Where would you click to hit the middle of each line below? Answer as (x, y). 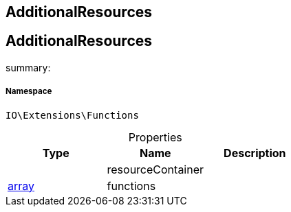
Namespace (29, 92)
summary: (28, 67)
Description (255, 153)
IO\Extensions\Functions (72, 115)
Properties (155, 137)
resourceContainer (155, 169)
